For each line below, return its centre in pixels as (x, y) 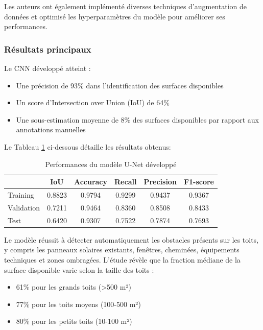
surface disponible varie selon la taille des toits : (79, 269)
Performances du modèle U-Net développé (111, 164)
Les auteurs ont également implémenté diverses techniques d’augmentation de (126, 6)
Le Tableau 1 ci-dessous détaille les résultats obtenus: (88, 146)
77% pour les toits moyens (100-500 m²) (78, 304)
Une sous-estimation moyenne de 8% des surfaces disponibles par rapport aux (137, 119)
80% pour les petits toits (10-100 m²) (74, 321)
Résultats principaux (48, 49)
